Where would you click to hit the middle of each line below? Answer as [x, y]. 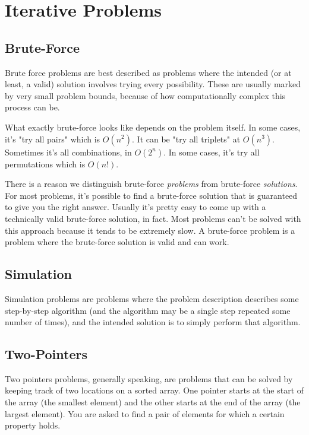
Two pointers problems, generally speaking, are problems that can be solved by [149, 378]
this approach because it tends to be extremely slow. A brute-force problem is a [150, 230]
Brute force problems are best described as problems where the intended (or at [148, 72]
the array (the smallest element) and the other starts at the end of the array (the [153, 402]
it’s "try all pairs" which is [53, 139]
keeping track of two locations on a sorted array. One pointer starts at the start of [154, 390]
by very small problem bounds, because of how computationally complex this [145, 95]
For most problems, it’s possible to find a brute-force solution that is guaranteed [151, 195]
